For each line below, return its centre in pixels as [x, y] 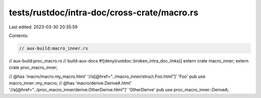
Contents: [19, 36]
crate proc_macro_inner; [33, 68]
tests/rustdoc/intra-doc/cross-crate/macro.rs [104, 12]
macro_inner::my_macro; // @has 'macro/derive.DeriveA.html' [70, 83]
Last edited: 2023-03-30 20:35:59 [43, 27]
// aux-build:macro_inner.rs [54, 48]
